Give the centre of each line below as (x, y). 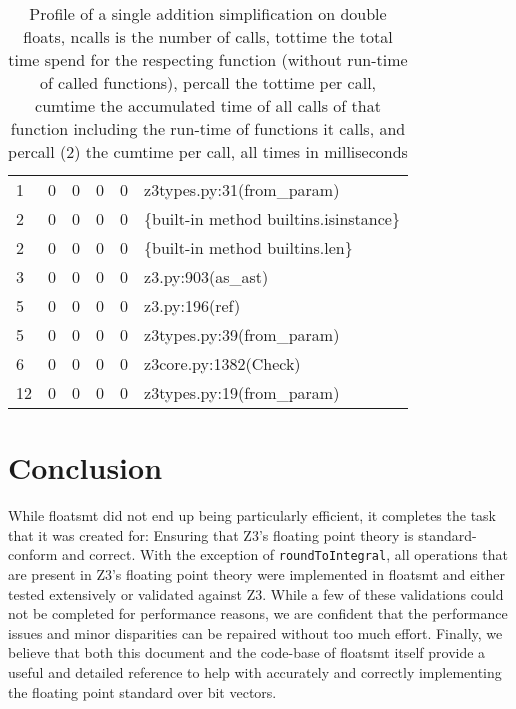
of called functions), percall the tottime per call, (208, 82)
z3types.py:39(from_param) (242, 334)
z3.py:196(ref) (192, 305)
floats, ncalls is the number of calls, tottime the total (208, 36)
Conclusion (85, 467)
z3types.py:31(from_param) (242, 189)
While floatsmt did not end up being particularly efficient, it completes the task (252, 515)
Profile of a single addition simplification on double (208, 13)
